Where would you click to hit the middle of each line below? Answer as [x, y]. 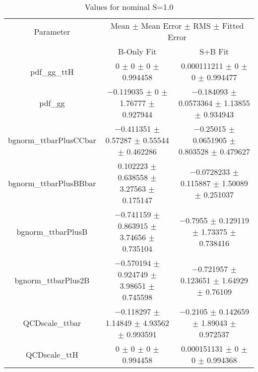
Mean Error [161, 26]
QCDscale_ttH [52, 354]
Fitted [233, 26]
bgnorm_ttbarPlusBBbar [52, 183]
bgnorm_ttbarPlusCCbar [52, 140]
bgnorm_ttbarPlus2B [52, 280]
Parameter [52, 31]
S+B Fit [214, 51]
